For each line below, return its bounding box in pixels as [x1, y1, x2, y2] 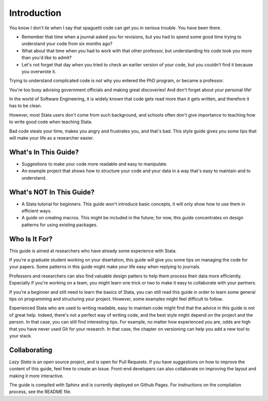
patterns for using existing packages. [21, 221, 98, 228]
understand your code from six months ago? [21, 41, 113, 47]
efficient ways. [21, 208, 52, 213]
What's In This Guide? [9, 148, 79, 156]
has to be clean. [9, 103, 42, 109]
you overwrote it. [21, 68, 57, 74]
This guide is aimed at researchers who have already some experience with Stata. [9, 248, 177, 254]
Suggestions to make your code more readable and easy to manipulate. [21, 161, 168, 167]
